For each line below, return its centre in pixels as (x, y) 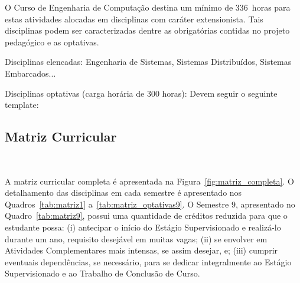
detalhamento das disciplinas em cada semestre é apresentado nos (123, 192)
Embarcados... (30, 73)
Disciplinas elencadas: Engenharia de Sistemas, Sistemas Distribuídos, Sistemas (148, 62)
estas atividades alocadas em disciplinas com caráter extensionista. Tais (134, 19)
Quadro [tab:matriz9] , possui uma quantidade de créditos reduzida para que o (146, 215)
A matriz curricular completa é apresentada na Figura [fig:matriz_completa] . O (149, 181)
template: (22, 105)
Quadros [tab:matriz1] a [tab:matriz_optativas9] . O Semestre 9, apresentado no (150, 204)
